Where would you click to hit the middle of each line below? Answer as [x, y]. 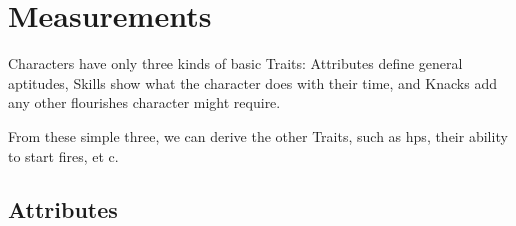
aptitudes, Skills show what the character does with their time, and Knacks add [252, 82]
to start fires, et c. [63, 155]
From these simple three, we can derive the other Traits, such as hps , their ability [258, 135]
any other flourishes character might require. [144, 102]
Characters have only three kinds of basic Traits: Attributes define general [235, 63]
